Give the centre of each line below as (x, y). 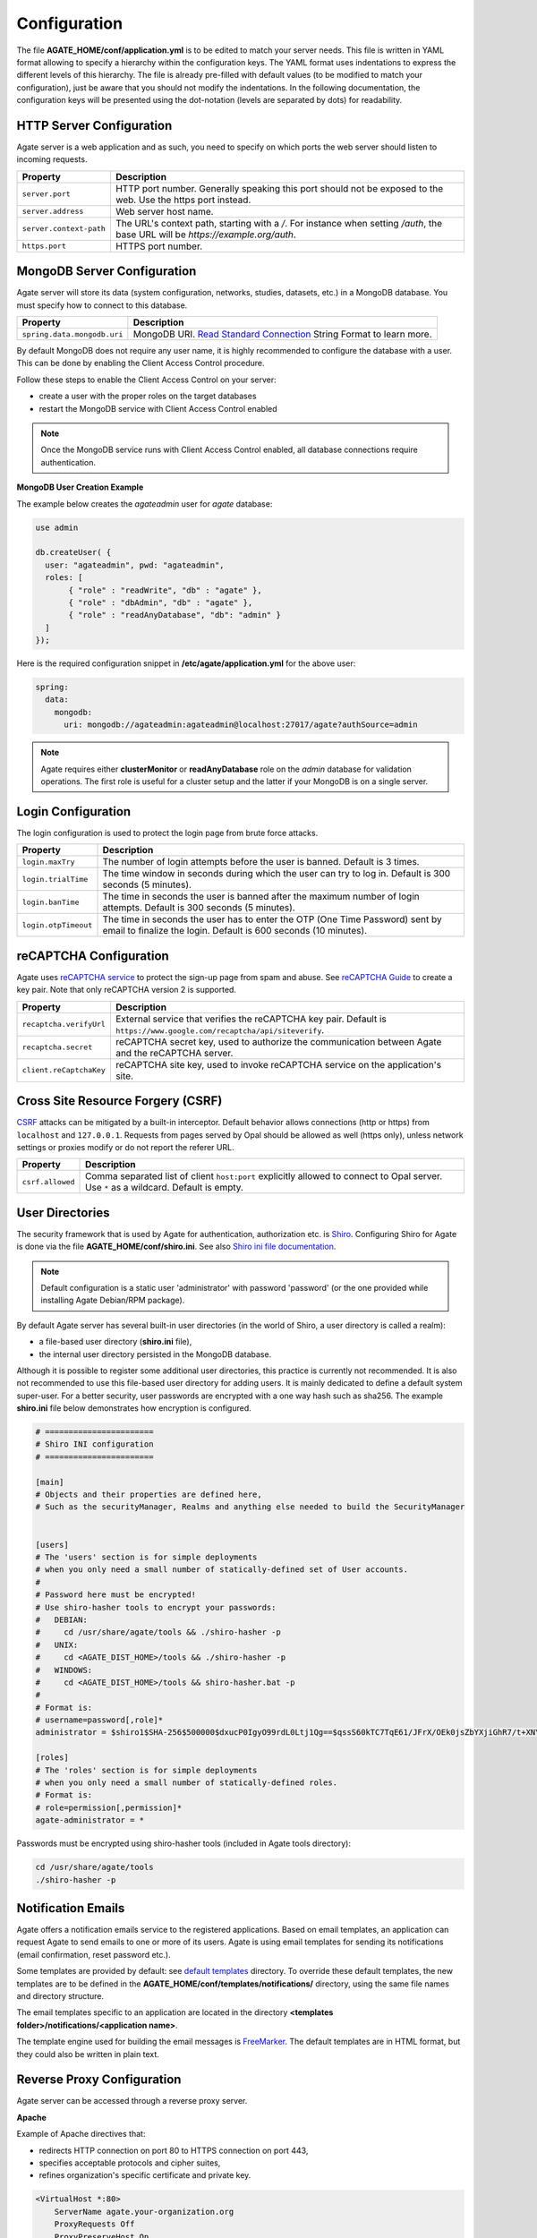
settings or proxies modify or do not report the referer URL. (125, 1147)
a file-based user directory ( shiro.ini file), (115, 1342)
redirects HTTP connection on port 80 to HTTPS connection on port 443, (174, 2150)
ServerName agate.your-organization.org (144, 2212)
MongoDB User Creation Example (80, 487)
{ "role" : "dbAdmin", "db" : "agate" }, (161, 602)
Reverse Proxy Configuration (99, 2080)
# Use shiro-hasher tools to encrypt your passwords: (156, 1607)
